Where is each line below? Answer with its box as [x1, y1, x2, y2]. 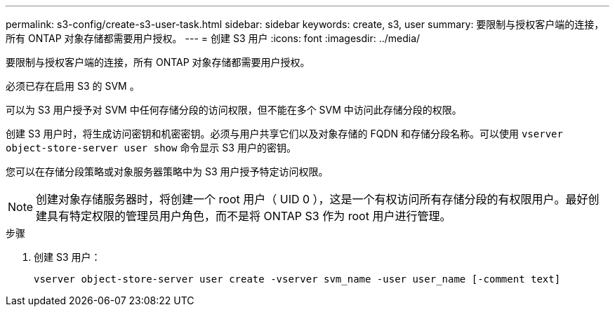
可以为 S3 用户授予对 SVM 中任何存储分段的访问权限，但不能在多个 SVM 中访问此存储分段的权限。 [6, 104, 462, 116]
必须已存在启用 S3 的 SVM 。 [6, 80, 140, 92]
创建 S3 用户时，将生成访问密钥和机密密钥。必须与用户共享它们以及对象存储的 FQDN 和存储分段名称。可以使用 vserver [6, 128, 563, 140]
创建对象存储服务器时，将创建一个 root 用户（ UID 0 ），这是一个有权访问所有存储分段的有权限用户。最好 [36, 192, 588, 206]
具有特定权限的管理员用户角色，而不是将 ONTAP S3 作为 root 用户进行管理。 [47, 209, 451, 223]
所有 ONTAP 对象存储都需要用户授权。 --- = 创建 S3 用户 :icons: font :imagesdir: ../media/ [6, 32, 421, 44]
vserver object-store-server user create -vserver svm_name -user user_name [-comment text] [34, 273, 561, 285]
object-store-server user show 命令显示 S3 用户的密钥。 [6, 142, 296, 154]
